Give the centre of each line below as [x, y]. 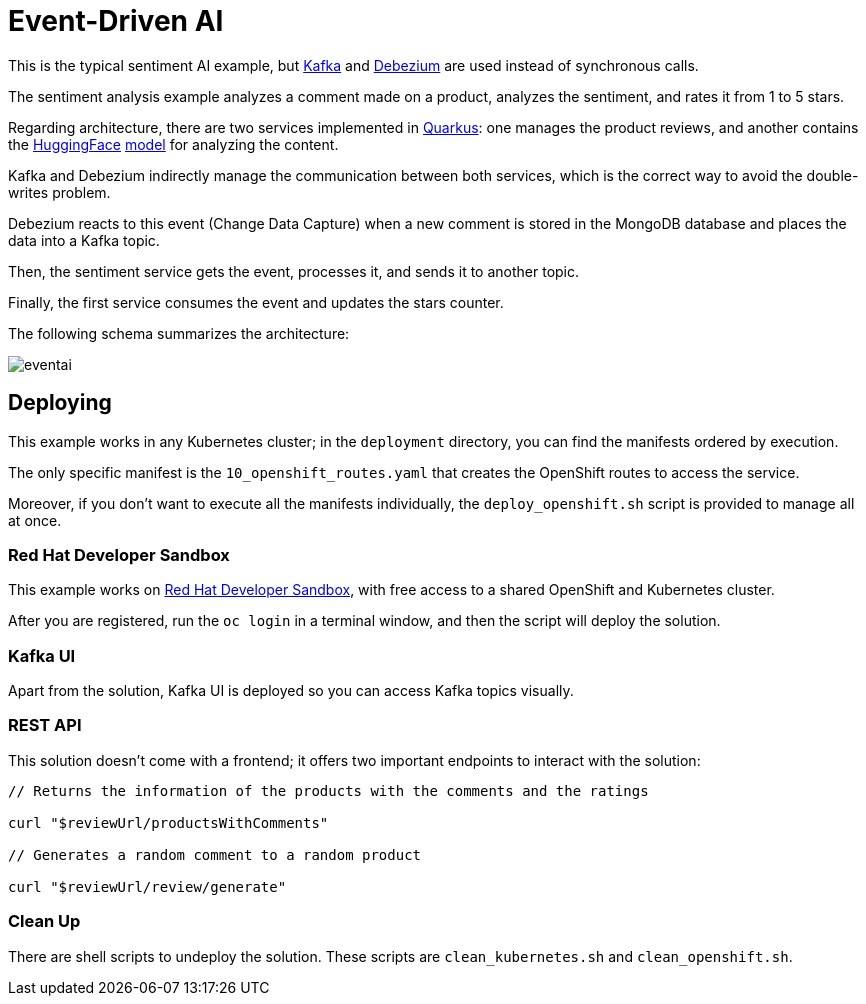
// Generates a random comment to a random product [215, 854]
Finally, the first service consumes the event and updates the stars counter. [256, 302]
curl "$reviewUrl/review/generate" [147, 886]
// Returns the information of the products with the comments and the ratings [328, 790]
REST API [45, 725]
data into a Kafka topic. [84, 240]
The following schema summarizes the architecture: [179, 333]
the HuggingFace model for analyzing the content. [173, 144]
